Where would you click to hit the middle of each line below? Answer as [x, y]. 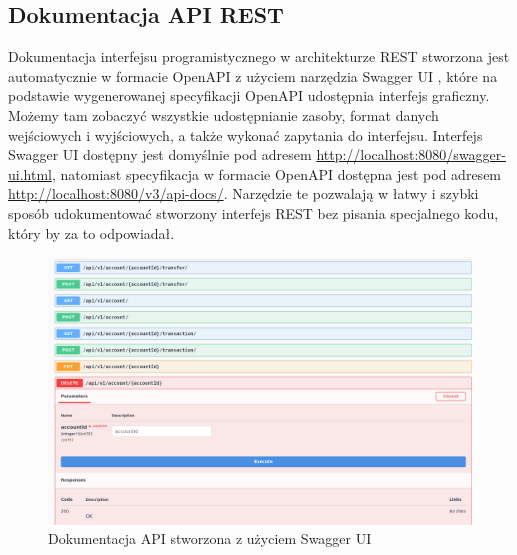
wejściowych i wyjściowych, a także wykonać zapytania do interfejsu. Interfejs [245, 134]
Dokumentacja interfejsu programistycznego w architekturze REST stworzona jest [259, 56]
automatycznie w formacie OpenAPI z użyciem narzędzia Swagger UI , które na [253, 75]
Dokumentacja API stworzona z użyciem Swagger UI [210, 538]
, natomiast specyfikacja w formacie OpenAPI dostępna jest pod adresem [276, 173]
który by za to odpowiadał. [91, 232]
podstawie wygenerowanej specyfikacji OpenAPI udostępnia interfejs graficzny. [249, 95]
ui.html [30, 173]
